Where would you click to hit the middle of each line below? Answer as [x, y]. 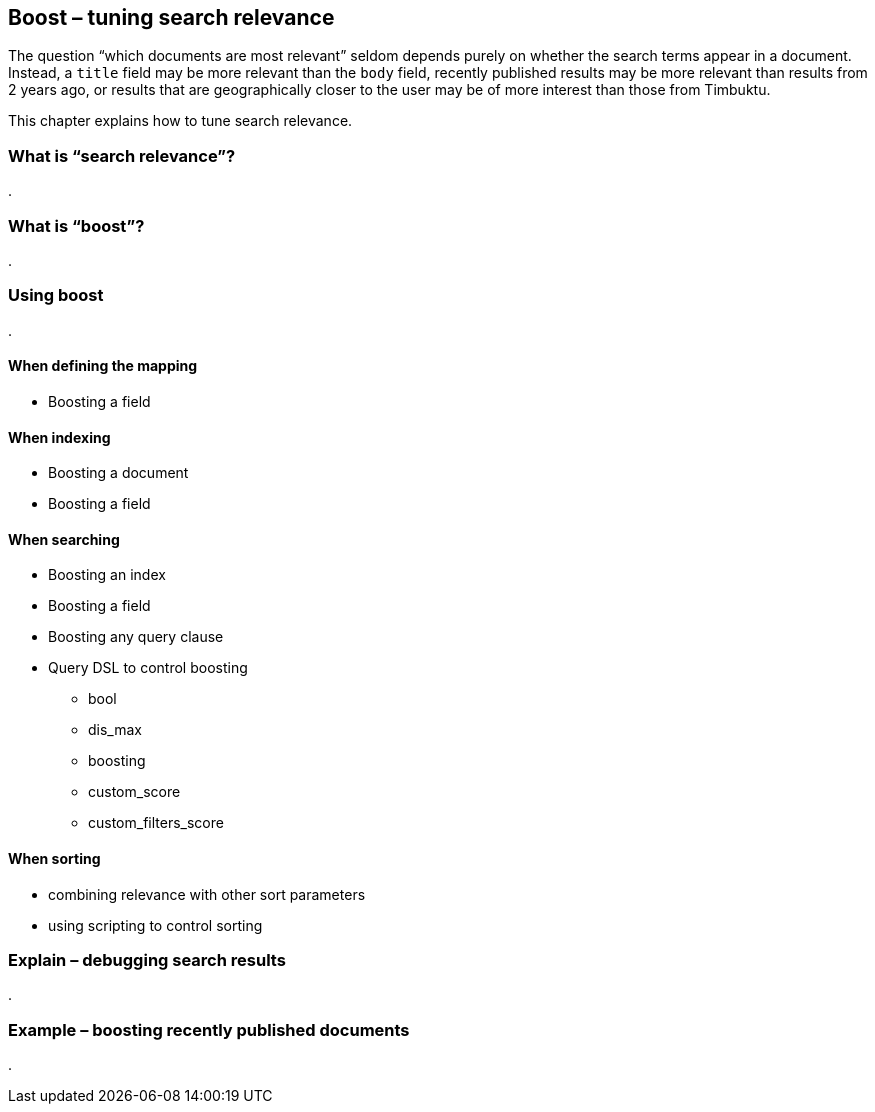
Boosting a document [118, 473]
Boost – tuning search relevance [171, 17]
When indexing [59, 437]
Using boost [56, 295]
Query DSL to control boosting [148, 668]
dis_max [115, 730]
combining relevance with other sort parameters [207, 894]
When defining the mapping [103, 366]
